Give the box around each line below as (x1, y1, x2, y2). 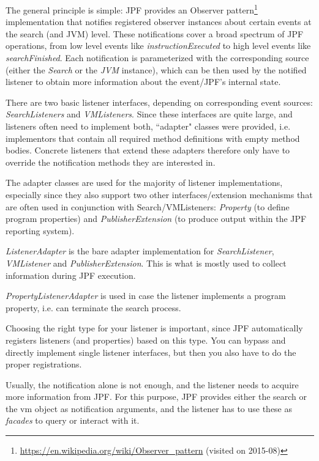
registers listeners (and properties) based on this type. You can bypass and (6, 333, 286, 346)
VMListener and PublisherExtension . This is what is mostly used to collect (6, 256, 287, 269)
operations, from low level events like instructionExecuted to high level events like (6, 39, 311, 52)
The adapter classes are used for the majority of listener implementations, (6, 176, 283, 189)
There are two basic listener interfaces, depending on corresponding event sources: (6, 95, 313, 108)
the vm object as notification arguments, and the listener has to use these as (6, 402, 293, 415)
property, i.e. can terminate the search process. (6, 301, 181, 314)
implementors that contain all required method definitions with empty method (6, 131, 300, 144)
